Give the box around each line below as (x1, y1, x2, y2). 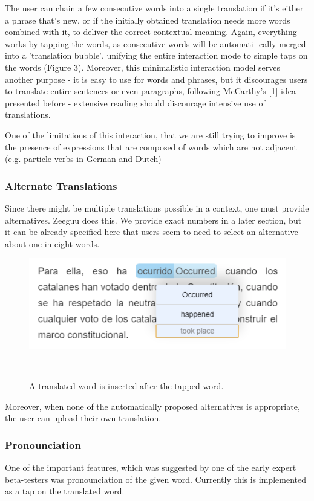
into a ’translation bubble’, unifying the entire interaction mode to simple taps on (5, 49, 308, 62)
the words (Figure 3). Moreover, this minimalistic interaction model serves (5, 60, 281, 73)
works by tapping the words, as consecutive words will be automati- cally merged (5, 37, 306, 50)
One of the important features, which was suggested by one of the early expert (5, 461, 296, 473)
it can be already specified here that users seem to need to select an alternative (5, 225, 298, 238)
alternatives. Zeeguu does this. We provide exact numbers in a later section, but (5, 213, 302, 226)
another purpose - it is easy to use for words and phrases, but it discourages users (5, 73, 308, 85)
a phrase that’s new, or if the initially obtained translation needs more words (5, 13, 290, 26)
